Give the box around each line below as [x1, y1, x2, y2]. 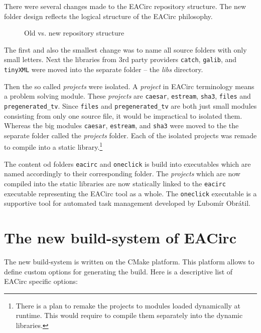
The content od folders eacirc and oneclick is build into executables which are [4, 158, 251, 169]
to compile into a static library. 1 [4, 140, 103, 152]
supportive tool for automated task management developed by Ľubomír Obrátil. [4, 198, 250, 208]
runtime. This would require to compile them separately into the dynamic [16, 310, 243, 320]
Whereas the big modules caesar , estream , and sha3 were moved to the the [4, 120, 239, 131]
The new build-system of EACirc [4, 227, 236, 248]
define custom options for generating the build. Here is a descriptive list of [4, 266, 233, 276]
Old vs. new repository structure [24, 28, 124, 38]
